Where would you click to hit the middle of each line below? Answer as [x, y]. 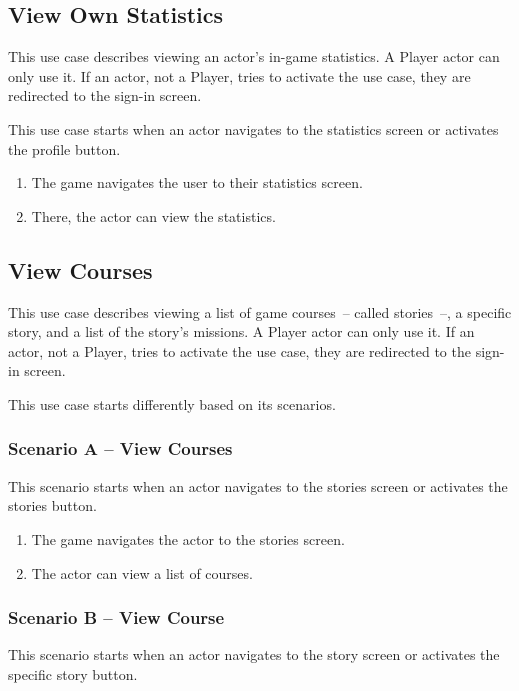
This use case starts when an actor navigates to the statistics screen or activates [253, 128]
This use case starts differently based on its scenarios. [172, 403]
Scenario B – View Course [116, 617]
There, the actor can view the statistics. [153, 215]
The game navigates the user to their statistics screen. [197, 182]
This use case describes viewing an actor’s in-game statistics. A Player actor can [254, 56]
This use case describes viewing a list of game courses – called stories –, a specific [260, 311]
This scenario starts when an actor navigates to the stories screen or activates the [258, 485]
